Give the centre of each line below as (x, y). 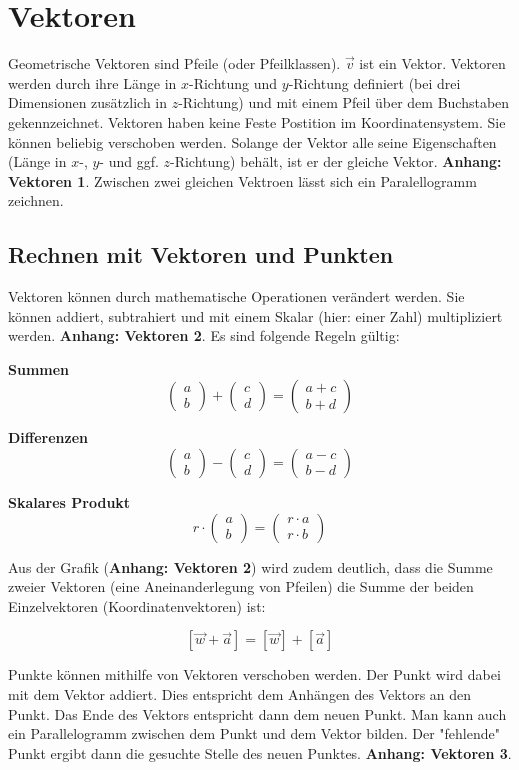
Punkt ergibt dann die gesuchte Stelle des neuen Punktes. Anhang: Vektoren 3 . (260, 752)
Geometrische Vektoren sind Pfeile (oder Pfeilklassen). (174, 63)
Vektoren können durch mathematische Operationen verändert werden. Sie (236, 296)
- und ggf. (129, 161)
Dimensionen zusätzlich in (88, 102)
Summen (39, 368)
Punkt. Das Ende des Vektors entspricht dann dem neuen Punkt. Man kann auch (257, 713)
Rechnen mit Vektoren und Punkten (201, 254)
